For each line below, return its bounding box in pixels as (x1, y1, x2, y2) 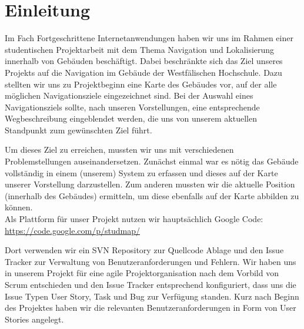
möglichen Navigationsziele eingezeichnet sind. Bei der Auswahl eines (5, 89, 253, 102)
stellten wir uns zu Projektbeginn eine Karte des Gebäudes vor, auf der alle (5, 78, 277, 90)
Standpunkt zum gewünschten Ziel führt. (5, 123, 152, 136)
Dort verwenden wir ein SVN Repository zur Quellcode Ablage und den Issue (5, 244, 284, 256)
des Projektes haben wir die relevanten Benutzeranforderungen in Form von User (5, 301, 296, 314)
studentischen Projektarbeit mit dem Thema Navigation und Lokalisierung (5, 43, 275, 55)
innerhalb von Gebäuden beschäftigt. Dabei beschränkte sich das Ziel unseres (5, 55, 283, 67)
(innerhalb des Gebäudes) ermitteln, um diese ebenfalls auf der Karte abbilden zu (5, 189, 299, 202)
